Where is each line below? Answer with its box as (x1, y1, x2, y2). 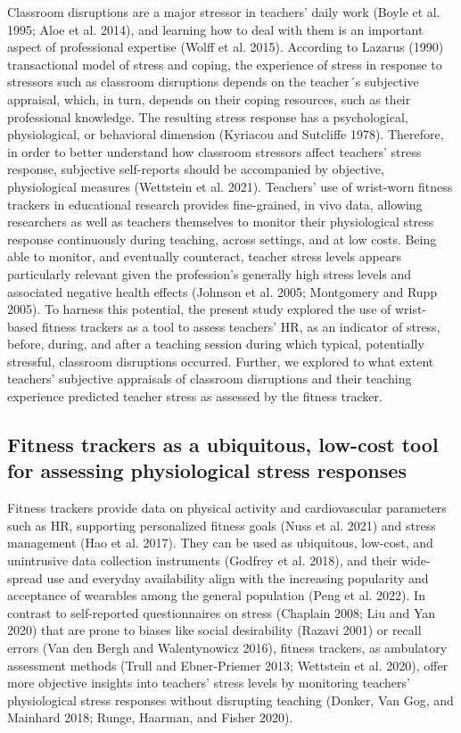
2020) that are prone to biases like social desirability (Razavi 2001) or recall (7, 621, 422, 639)
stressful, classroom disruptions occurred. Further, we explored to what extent (7, 351, 434, 370)
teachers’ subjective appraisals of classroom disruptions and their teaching (7, 369, 412, 388)
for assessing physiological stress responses (7, 457, 407, 484)
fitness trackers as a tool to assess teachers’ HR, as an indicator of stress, (41, 317, 440, 335)
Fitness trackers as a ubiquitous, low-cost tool (7, 431, 439, 458)
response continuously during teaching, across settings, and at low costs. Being (7, 229, 437, 248)
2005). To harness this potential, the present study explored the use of (7, 300, 391, 318)
